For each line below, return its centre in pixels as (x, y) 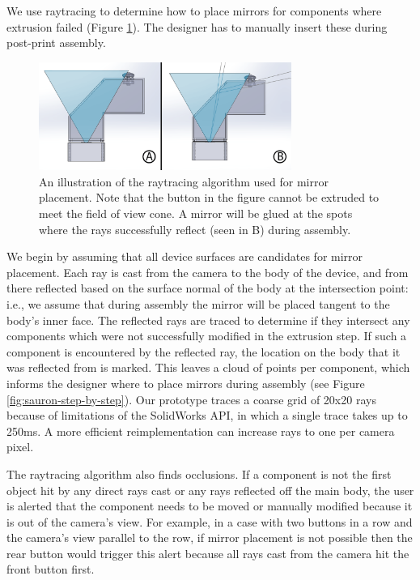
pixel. (20, 447)
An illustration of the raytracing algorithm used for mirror (184, 181)
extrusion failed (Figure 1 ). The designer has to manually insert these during (197, 26)
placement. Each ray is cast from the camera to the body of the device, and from (208, 272)
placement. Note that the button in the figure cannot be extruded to (209, 197)
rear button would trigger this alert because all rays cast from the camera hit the (208, 553)
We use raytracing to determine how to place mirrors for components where (194, 11)
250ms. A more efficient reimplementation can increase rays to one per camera (201, 431)
